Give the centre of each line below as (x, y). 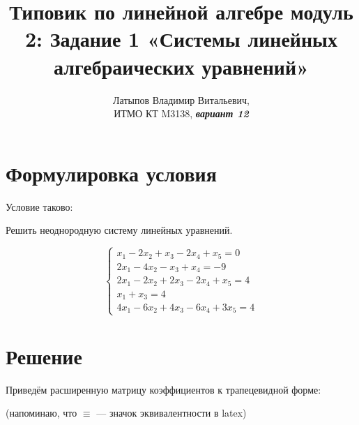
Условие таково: (39, 206)
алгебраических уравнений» (181, 66)
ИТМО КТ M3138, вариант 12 (181, 113)
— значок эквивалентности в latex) (171, 413)
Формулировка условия (111, 173)
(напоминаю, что (41, 413)
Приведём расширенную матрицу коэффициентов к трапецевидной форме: (163, 389)
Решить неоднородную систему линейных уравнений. (119, 230)
